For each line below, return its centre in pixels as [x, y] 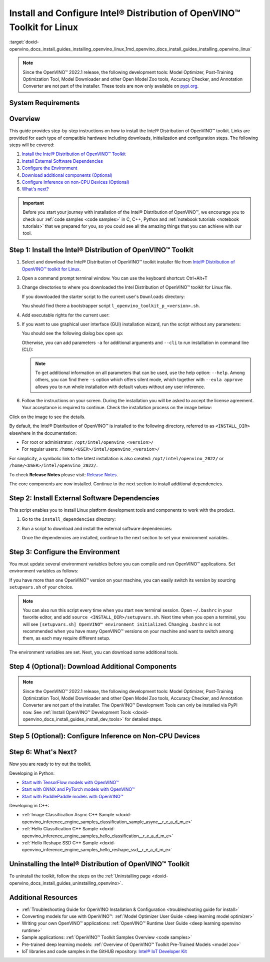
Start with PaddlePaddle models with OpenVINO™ [72, 796]
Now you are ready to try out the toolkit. [50, 764]
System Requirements [44, 103]
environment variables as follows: [44, 571]
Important [33, 203]
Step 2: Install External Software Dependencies [84, 498]
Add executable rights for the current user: [66, 315]
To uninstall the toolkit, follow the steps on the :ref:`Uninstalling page [80, 876]
